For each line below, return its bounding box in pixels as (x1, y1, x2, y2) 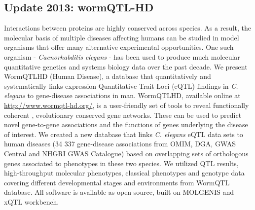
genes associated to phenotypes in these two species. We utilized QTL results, (4, 158, 239, 168)
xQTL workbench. (4, 196, 59, 207)
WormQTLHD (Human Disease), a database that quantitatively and (4, 71, 211, 81)
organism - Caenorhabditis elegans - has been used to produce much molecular (4, 51, 240, 62)
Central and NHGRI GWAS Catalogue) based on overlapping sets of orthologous (4, 148, 249, 158)
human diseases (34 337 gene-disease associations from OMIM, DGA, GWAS (4, 139, 236, 149)
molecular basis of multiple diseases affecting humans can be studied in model (4, 32, 239, 42)
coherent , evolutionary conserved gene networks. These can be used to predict (4, 109, 242, 120)
